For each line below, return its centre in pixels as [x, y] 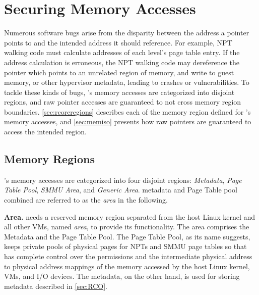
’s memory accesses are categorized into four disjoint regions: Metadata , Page [123, 180]
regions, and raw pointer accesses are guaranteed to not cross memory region [123, 102]
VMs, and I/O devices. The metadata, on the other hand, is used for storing [122, 276]
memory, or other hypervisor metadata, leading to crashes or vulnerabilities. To [127, 82]
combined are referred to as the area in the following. [86, 200]
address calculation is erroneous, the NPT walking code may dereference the [122, 62]
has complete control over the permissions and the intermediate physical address [128, 256]
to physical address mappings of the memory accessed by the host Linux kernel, [127, 266]
